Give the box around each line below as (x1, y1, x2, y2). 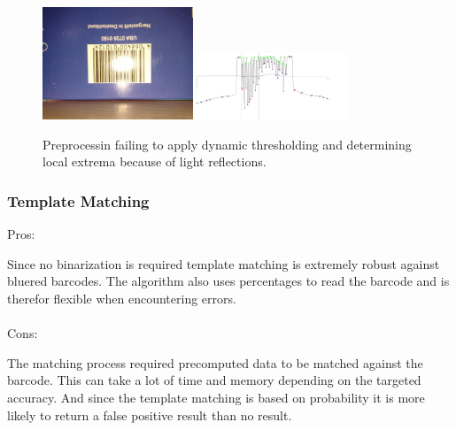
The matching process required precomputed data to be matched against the (7, 353, 423, 372)
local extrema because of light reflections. (43, 152, 267, 171)
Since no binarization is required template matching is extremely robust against (7, 254, 440, 273)
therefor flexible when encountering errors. (7, 288, 236, 307)
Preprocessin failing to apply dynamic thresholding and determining (43, 134, 412, 153)
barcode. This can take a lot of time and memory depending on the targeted (7, 371, 421, 389)
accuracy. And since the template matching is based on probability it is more (7, 388, 425, 406)
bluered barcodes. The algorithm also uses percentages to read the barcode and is (7, 272, 450, 290)
